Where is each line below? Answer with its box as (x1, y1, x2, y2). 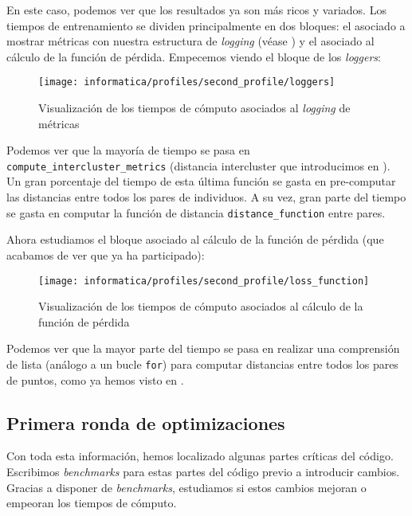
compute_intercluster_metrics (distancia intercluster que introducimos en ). (6, 157, 390, 174)
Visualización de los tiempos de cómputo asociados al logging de (38, 100, 351, 116)
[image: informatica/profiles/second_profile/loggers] (38, 76, 335, 88)
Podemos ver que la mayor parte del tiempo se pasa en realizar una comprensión (6, 340, 400, 357)
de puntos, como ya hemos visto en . (6, 371, 184, 388)
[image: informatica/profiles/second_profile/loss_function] (38, 275, 370, 287)
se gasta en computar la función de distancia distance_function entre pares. (6, 204, 386, 221)
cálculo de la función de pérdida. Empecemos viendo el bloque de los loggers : (6, 48, 381, 64)
